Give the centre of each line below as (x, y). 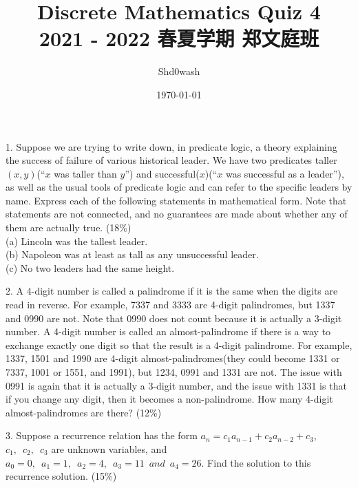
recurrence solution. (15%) (61, 476)
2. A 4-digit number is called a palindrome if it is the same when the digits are (172, 291)
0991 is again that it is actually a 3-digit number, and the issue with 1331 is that (176, 385)
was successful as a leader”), (285, 173)
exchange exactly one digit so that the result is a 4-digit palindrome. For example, (179, 344)
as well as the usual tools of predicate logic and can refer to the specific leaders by (179, 187)
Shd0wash (179, 71)
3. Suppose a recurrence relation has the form (102, 435)
